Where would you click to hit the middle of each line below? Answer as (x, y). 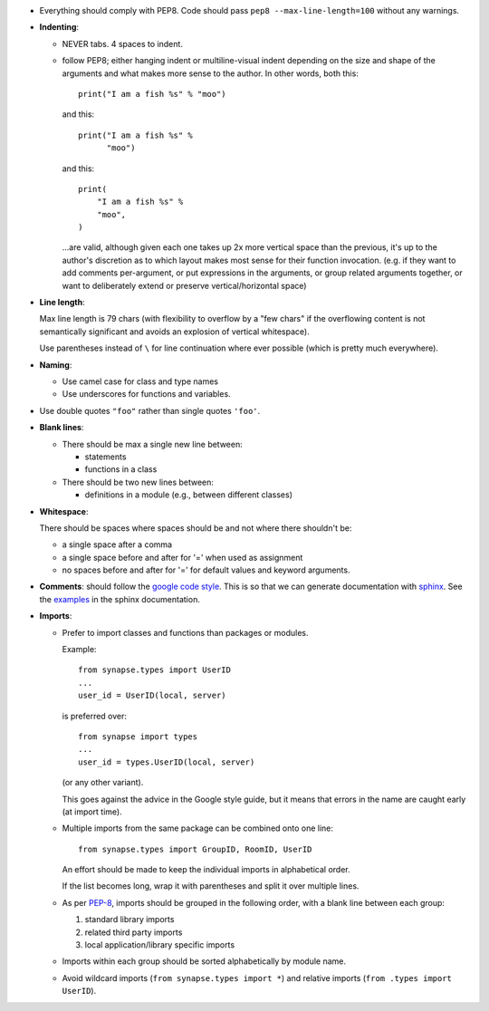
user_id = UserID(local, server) (152, 696)
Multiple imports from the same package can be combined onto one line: (198, 828)
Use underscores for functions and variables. (146, 394)
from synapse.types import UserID (154, 670)
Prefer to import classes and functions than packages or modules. (185, 632)
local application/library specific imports (160, 945)
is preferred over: (94, 716)
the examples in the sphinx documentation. (120, 599)
